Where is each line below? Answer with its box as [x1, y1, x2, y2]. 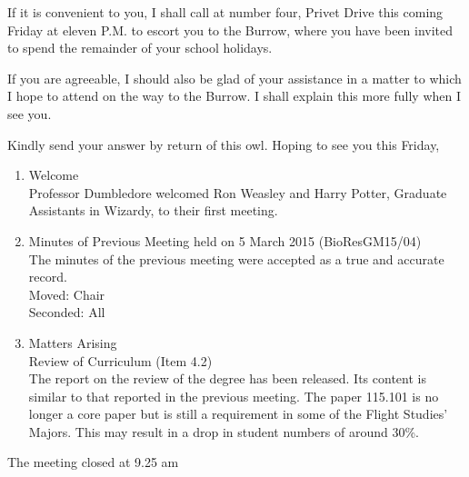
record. [28, 267, 67, 286]
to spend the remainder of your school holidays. [7, 38, 273, 57]
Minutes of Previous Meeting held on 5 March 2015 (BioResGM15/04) [28, 231, 422, 250]
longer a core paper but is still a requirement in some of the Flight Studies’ [28, 404, 448, 423]
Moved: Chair [28, 284, 105, 303]
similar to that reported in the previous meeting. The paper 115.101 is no [28, 386, 439, 405]
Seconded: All [28, 303, 105, 322]
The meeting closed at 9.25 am [7, 452, 179, 472]
